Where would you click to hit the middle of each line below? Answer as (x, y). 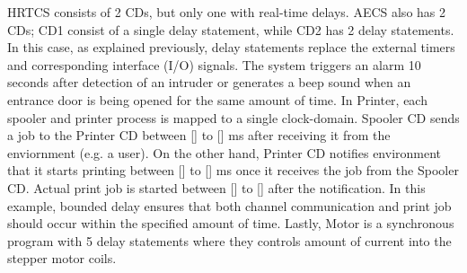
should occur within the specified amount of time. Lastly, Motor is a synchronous (231, 223)
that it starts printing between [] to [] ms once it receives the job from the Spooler (233, 170)
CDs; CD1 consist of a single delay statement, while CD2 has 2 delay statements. (231, 29)
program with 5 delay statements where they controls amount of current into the (229, 240)
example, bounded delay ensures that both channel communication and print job (229, 205)
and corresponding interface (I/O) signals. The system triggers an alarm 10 (214, 64)
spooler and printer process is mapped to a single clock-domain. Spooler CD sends (233, 117)
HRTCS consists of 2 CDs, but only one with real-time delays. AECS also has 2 (227, 12)
